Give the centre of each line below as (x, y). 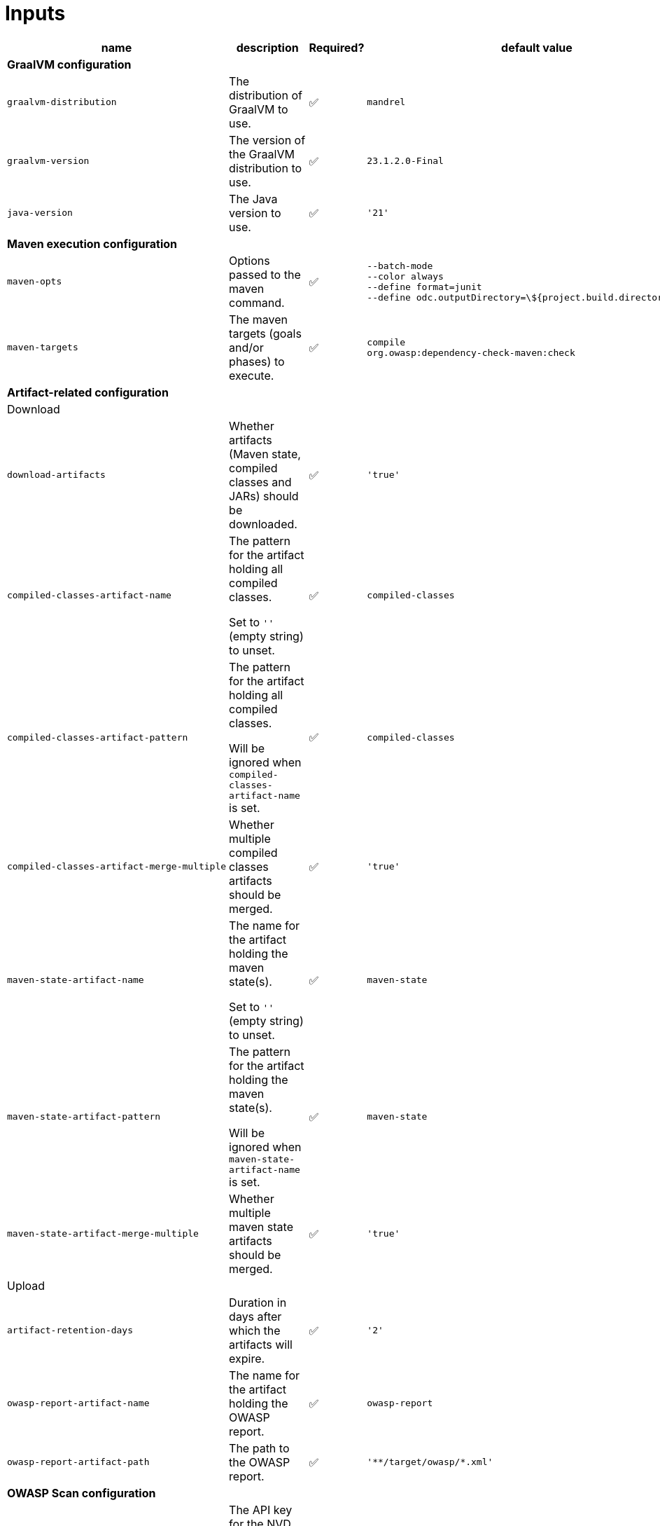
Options (250, 260)
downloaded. (263, 524)
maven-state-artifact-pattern (84, 1117)
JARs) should (264, 496)
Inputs (35, 13)
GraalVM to (259, 109)
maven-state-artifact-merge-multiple (103, 1234)
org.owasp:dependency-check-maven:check (471, 352)
